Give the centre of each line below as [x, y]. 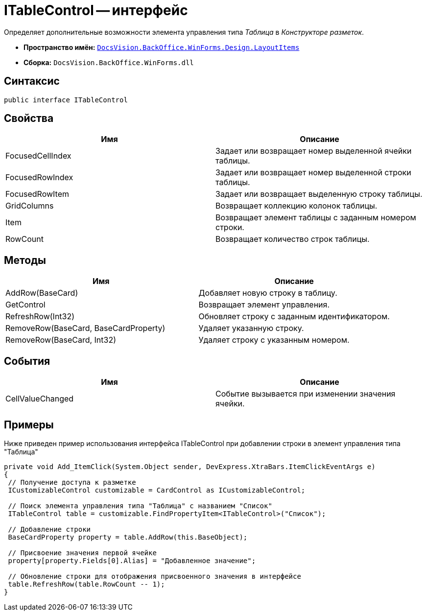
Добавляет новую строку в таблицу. [268, 293]
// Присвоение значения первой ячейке [82, 553]
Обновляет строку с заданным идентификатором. [294, 317]
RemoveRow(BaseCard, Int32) [61, 340]
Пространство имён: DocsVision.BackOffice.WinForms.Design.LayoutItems [162, 47]
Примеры [29, 425]
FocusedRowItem [37, 194]
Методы [25, 260]
